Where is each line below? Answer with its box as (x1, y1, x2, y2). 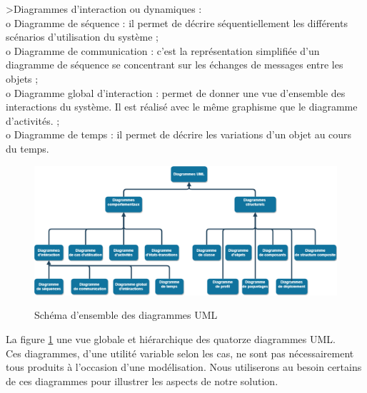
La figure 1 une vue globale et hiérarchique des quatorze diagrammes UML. (6, 332, 336, 347)
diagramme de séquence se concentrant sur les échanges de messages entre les (6, 57, 343, 72)
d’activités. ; (6, 113, 60, 128)
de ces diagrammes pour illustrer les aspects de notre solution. (6, 373, 278, 388)
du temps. (6, 141, 49, 155)
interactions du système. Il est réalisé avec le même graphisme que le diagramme (6, 99, 358, 114)
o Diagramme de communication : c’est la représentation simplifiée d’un (6, 43, 320, 58)
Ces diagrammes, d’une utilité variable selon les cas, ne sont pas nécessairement (6, 345, 354, 360)
